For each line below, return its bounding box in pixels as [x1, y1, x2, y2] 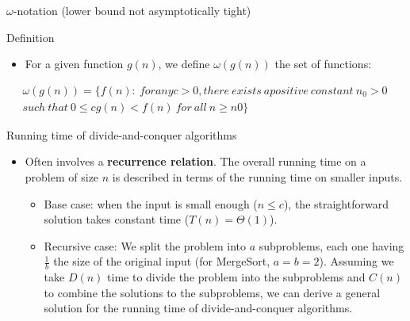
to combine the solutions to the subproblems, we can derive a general [44, 284, 381, 300]
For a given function [25, 55, 124, 72]
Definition [6, 29, 55, 45]
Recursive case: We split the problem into [44, 237, 247, 254]
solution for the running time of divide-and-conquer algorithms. [44, 300, 353, 316]
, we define [158, 55, 210, 72]
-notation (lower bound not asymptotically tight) [13, 2, 251, 18]
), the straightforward [283, 195, 389, 212]
